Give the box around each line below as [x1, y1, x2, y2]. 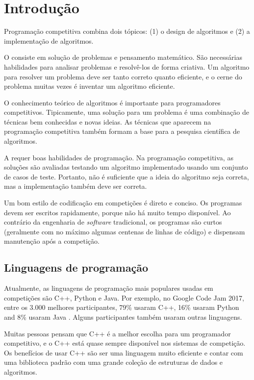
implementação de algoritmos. [4, 35, 94, 46]
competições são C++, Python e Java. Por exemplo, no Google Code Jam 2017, [4, 292, 244, 303]
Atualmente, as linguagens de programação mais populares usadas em [4, 283, 213, 293]
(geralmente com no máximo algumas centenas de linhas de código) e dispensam [4, 226, 245, 236]
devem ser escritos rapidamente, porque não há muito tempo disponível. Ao [4, 207, 231, 217]
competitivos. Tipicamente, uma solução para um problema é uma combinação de [4, 107, 249, 117]
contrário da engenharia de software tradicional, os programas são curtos [4, 217, 222, 227]
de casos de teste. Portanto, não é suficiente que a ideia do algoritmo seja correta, [4, 171, 249, 181]
